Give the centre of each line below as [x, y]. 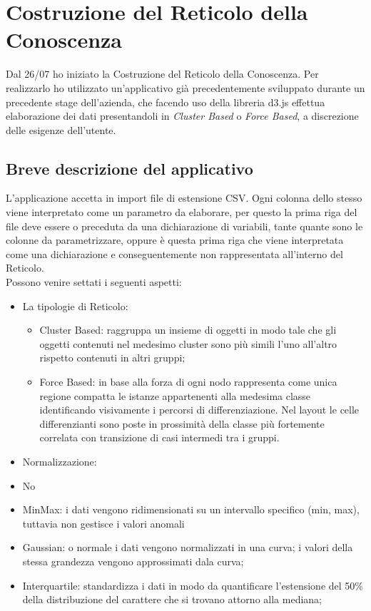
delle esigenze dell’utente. [61, 129]
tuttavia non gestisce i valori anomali [103, 523]
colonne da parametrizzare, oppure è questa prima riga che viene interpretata [175, 240]
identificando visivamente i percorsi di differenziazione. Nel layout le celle [199, 410]
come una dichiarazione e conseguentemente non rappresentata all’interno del [174, 253]
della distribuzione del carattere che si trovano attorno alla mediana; [172, 599]
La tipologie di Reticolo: [75, 305]
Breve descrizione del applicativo [129, 168]
